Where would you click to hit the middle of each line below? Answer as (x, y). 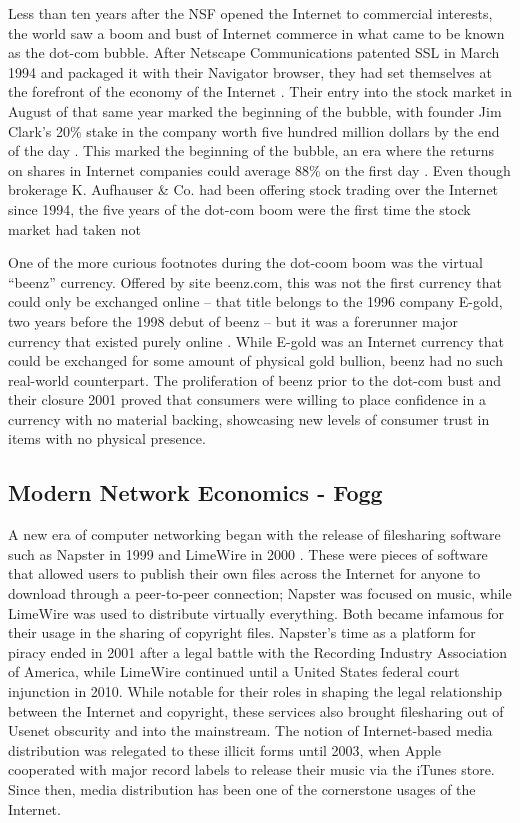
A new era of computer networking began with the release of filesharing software (254, 534)
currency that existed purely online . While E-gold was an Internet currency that (256, 340)
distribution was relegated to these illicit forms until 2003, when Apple (224, 749)
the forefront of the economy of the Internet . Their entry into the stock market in (260, 91)
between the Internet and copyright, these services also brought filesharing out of (256, 710)
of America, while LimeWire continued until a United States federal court (234, 671)
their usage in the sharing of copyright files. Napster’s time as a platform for (242, 632)
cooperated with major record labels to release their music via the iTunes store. (251, 769)
